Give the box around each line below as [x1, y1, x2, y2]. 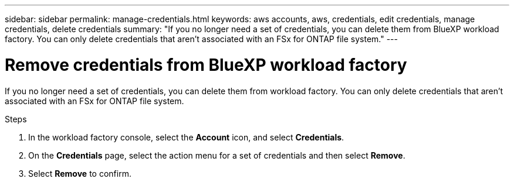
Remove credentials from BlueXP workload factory [5, 54, 407, 75]
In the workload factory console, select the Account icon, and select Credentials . [28, 132, 344, 142]
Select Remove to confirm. [28, 168, 131, 178]
